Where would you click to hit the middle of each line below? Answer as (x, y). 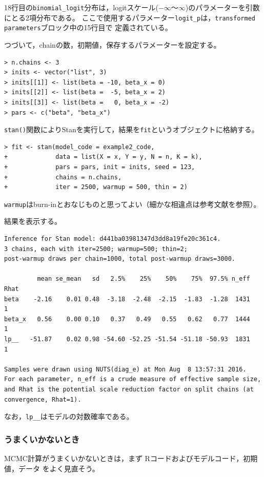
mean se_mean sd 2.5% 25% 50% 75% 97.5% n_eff (144, 279)
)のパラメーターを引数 (222, 7)
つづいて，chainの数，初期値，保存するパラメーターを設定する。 (113, 44)
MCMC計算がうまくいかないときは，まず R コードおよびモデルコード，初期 (131, 458)
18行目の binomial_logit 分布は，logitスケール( (81, 7)
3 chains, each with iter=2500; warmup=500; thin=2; (96, 249)
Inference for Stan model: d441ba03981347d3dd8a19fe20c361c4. (113, 239)
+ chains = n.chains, (63, 177)
